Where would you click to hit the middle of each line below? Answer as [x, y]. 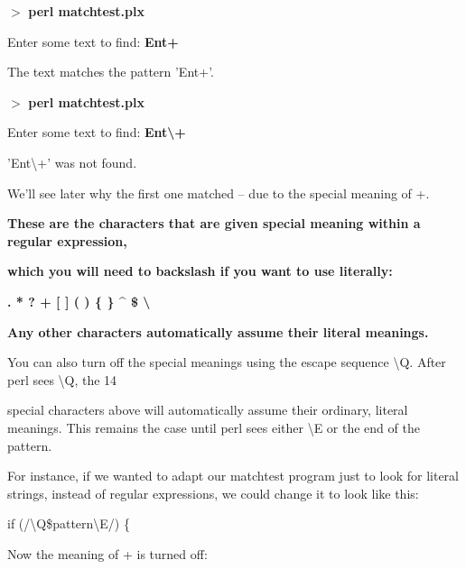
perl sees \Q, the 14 [62, 379]
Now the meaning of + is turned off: [107, 553]
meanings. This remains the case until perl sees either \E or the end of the [214, 427]
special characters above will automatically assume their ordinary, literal [208, 410]
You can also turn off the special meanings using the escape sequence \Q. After [227, 362]
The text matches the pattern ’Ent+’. [111, 72]
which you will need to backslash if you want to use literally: [200, 271]
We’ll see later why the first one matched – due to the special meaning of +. [219, 193]
